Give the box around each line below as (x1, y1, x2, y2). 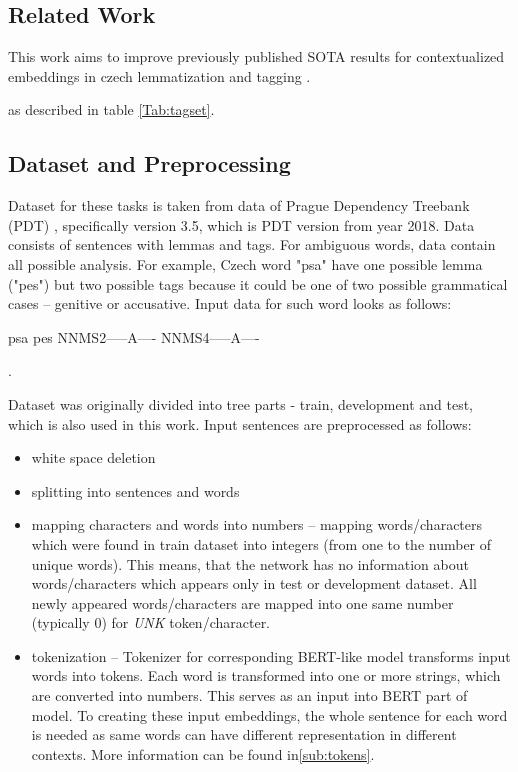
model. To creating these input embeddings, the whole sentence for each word (31, 704, 508, 725)
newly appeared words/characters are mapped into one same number (31, 592, 454, 613)
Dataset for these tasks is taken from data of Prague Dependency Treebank (8, 195, 470, 216)
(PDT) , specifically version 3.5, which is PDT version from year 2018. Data (8, 214, 475, 235)
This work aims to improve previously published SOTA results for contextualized (8, 46, 505, 67)
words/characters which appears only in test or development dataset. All (31, 573, 477, 594)
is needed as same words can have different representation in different (31, 724, 457, 745)
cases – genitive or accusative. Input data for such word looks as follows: (8, 293, 452, 314)
